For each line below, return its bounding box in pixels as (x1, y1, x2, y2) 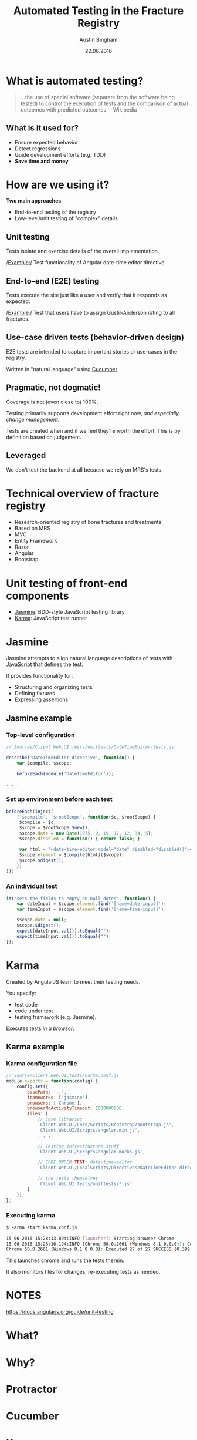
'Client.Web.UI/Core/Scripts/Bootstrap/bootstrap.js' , (37, 1122, 175, 1128)
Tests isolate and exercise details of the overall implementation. (6, 248, 159, 255)
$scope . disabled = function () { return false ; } (19, 836, 141, 842)
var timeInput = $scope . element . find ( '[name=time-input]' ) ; (16, 906, 167, 913)
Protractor (6, 1382, 57, 1396)
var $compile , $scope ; (16, 760, 72, 766)
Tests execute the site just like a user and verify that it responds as (6, 292, 167, 299)
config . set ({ (16, 1084, 49, 1089)
